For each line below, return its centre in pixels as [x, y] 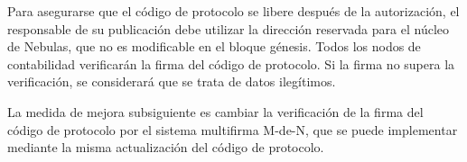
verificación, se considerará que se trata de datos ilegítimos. [172, 81]
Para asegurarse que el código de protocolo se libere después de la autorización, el [233, 11]
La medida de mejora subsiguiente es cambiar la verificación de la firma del [215, 111]
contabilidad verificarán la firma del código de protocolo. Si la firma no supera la [231, 63]
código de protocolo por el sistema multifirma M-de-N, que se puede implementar [233, 129]
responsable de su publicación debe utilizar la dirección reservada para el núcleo [228, 28]
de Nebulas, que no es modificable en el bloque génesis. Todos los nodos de [214, 46]
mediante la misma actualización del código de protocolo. [166, 147]
